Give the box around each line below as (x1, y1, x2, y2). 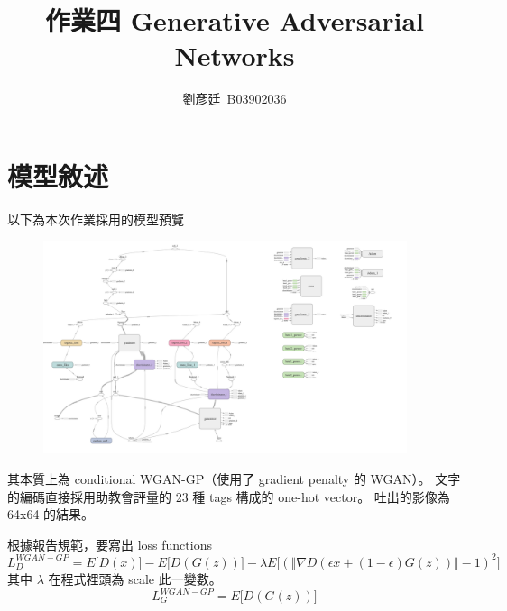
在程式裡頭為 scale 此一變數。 (48, 569, 222, 588)
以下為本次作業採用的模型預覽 (7, 209, 184, 228)
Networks (174, 37, 295, 74)
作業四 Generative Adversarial (44, 2, 424, 39)
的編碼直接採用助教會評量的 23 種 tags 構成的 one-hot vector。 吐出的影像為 (7, 487, 450, 506)
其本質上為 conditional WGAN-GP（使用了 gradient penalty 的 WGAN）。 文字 (7, 470, 461, 488)
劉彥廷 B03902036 (182, 89, 287, 108)
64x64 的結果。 (7, 505, 95, 524)
